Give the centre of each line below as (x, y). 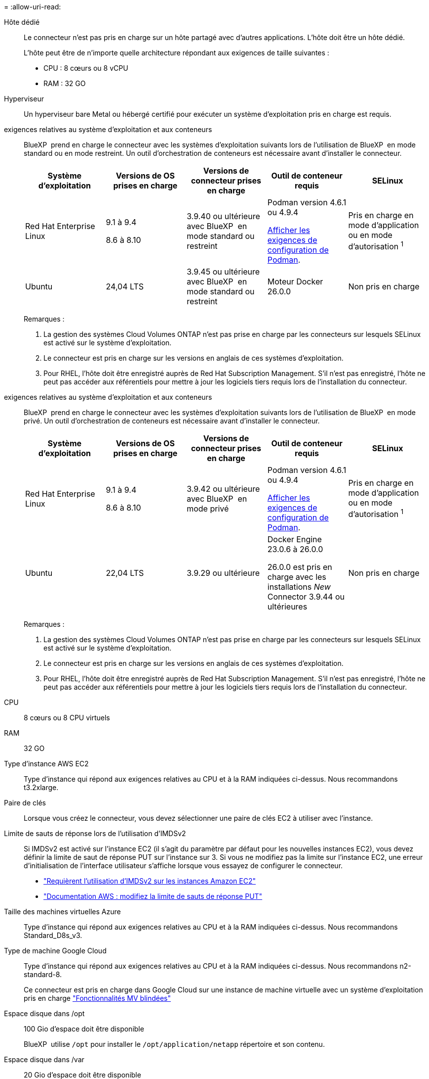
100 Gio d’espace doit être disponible (84, 1029)
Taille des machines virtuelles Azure (62, 912)
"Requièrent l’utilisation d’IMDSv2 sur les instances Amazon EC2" (150, 881)
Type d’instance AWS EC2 (46, 764)
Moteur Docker (295, 281)
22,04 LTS (125, 573)
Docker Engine (294, 539)
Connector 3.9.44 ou (306, 597)
